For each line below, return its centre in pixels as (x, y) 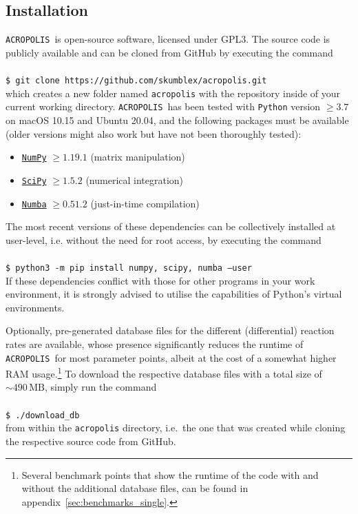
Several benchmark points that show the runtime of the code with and (170, 474)
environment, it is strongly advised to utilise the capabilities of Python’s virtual (174, 294)
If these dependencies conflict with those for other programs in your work (160, 280)
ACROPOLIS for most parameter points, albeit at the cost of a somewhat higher (171, 357)
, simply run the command (101, 387)
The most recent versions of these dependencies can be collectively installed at (171, 226)
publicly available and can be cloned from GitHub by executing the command (169, 52)
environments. (35, 307)
